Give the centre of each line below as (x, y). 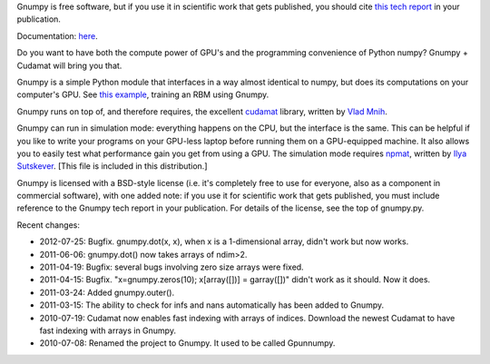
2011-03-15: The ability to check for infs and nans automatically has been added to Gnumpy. (212, 305)
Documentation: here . (58, 35)
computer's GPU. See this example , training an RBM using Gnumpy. (143, 94)
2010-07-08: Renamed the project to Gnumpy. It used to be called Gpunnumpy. (187, 343)
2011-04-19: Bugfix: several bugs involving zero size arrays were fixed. (171, 267)
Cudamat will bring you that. (69, 65)
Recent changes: (49, 225)
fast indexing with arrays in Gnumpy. (108, 330)
